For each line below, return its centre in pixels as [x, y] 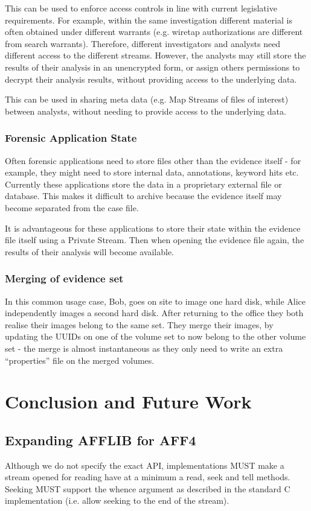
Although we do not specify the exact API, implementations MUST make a [145, 465]
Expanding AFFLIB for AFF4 [101, 440]
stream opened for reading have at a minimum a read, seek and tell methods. [148, 477]
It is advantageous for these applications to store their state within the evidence [153, 228]
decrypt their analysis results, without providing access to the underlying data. [151, 79]
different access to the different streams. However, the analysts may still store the [155, 55]
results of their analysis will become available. [89, 251]
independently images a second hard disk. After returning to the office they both [154, 313]
